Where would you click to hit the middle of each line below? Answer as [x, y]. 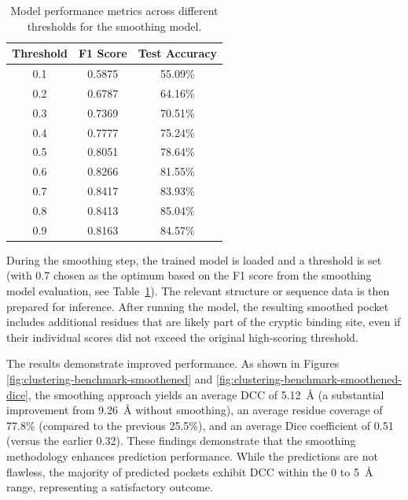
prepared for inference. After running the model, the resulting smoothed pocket [198, 306]
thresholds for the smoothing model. [114, 26]
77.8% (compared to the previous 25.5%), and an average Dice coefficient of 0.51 [200, 425]
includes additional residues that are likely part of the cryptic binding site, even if [204, 322]
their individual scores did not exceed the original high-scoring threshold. [182, 337]
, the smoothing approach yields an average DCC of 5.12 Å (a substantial [206, 394]
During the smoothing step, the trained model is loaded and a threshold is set [194, 259]
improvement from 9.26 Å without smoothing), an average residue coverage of [195, 410]
